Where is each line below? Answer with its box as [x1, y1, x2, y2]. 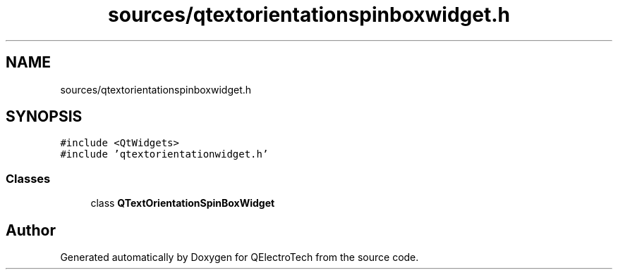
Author [6, 221, 56, 239]
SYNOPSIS [6, 108, 83, 126]
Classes [6, 171, 51, 186]
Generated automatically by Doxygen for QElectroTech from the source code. [60, 251, 419, 264]
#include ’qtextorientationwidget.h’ [60, 148, 269, 160]
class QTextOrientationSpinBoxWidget [90, 197, 275, 210]
